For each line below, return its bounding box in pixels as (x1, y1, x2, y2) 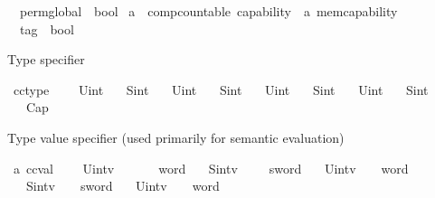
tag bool (19, 19, 74, 38)
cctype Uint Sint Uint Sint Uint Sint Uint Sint (13, 80, 429, 99)
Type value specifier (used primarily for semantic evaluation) (7, 127, 345, 146)
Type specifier (7, 50, 85, 69)
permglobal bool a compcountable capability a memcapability (19, 2, 398, 20)
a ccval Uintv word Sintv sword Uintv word (13, 158, 409, 177)
